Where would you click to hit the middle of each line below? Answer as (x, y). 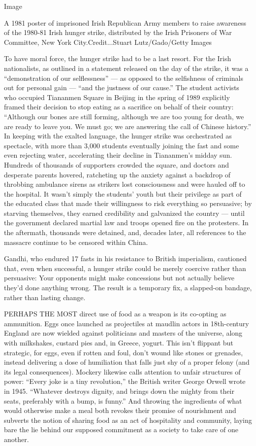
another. (16, 439)
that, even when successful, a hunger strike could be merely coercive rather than (125, 268)
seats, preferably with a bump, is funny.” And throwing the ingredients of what (123, 400)
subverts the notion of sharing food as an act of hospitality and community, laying (128, 420)
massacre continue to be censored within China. (76, 242)
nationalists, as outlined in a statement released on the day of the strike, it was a (126, 68)
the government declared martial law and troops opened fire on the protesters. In (126, 223)
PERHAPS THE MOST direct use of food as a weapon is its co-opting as (115, 314)
